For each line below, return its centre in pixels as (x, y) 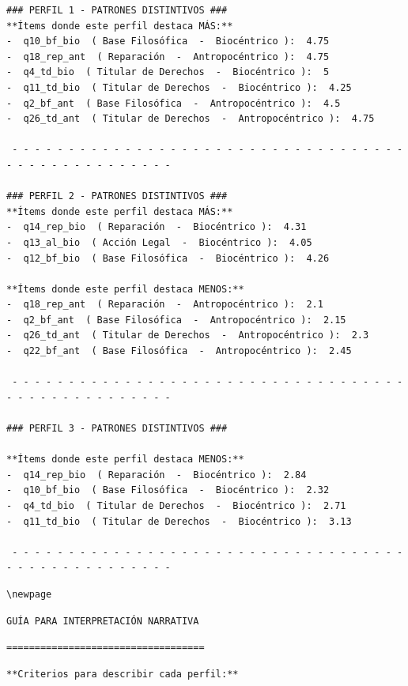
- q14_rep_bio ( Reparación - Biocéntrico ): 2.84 (157, 475)
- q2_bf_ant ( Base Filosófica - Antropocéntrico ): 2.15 (176, 320)
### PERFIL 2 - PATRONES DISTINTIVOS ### (117, 196)
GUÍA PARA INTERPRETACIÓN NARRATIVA (103, 621)
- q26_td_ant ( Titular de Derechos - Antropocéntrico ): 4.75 (191, 119)
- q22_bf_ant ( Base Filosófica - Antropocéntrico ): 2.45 (179, 351)
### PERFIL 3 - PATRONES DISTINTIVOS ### (117, 429)
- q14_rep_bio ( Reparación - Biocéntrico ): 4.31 (157, 227)
